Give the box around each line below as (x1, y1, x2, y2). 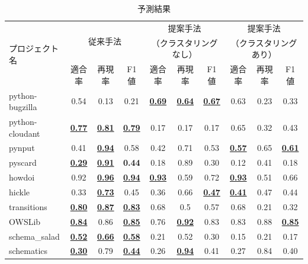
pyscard (9, 156, 37, 169)
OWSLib (9, 215, 41, 227)
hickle (9, 185, 30, 198)
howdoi (9, 171, 35, 183)
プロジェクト (9, 42, 59, 54)
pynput (9, 141, 35, 154)
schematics (9, 244, 48, 257)
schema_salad (9, 230, 60, 242)
